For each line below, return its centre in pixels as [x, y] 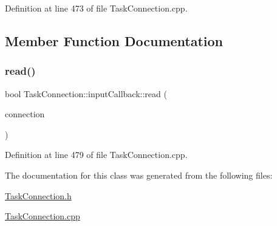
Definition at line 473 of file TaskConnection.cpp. [96, 8]
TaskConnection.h [38, 195]
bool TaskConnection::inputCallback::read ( [86, 93]
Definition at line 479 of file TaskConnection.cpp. [96, 155]
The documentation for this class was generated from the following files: [139, 175]
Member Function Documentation [114, 40]
